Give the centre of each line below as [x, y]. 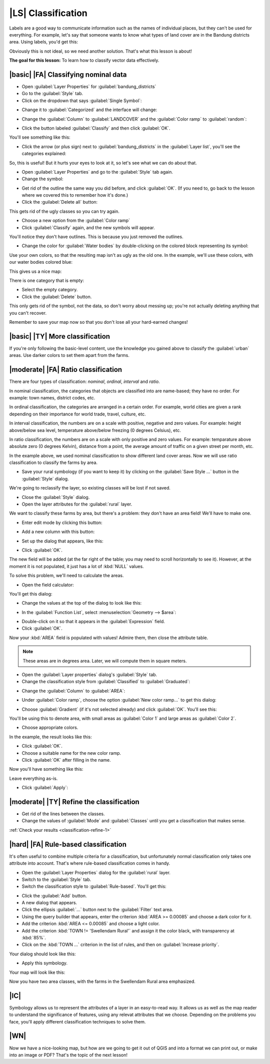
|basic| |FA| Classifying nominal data [68, 74]
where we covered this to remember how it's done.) [75, 195]
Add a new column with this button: [58, 532]
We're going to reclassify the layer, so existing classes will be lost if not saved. [90, 488]
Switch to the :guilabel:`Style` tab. [56, 879]
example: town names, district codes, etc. [52, 397]
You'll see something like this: [40, 137]
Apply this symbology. [44, 963]
